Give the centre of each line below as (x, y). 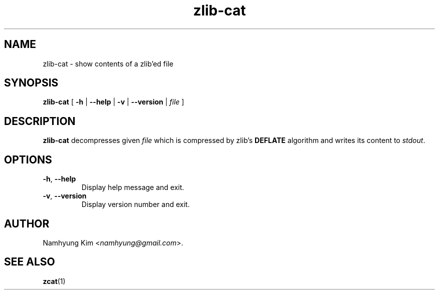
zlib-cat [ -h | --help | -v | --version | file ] (114, 102)
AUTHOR (27, 223)
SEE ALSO (30, 262)
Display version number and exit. (136, 204)
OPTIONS (28, 159)
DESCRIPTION (40, 121)
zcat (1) (54, 281)
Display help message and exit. (133, 187)
